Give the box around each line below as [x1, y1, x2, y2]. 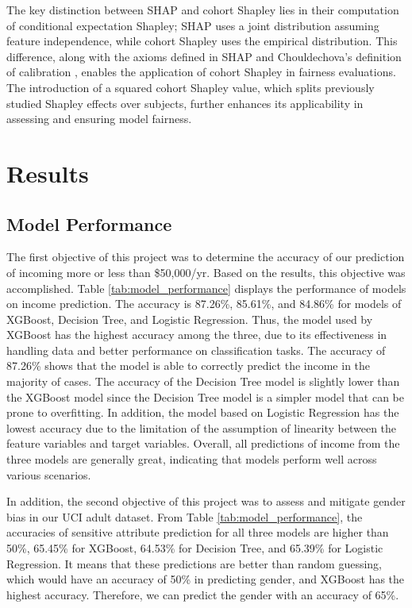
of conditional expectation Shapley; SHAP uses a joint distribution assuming [6, 17, 379, 33]
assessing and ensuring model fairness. [6, 110, 192, 127]
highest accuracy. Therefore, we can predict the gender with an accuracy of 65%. [6, 586, 399, 602]
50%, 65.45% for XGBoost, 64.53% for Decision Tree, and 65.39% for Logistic [6, 540, 383, 556]
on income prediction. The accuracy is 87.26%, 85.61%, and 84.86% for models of [6, 295, 402, 312]
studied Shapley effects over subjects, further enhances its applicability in [6, 94, 364, 111]
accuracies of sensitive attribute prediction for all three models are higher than [6, 524, 389, 541]
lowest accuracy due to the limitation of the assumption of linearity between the [6, 419, 397, 436]
